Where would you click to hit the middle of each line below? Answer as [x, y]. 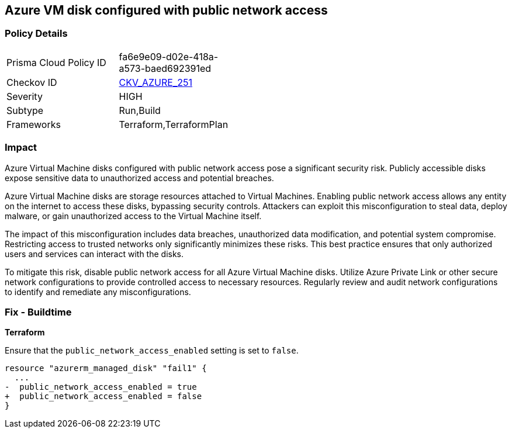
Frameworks [34, 124]
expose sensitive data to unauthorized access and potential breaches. [139, 178]
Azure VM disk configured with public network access [166, 10]
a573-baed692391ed [165, 68]
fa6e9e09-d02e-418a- [169, 56]
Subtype [25, 110]
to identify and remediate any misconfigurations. [98, 292]
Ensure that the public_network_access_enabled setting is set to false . [152, 351]
